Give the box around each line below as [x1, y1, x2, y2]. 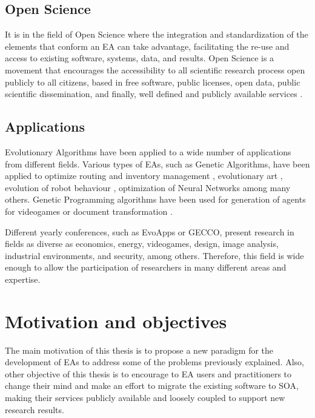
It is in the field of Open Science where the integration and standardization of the [5, 28, 308, 41]
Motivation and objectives [5, 308, 227, 333]
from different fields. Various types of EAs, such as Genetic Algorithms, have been [5, 157, 310, 170]
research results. [5, 403, 64, 416]
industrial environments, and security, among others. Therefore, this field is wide [5, 249, 304, 261]
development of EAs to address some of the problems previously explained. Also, [5, 356, 304, 368]
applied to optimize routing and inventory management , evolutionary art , [5, 169, 283, 182]
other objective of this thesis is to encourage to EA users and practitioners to [5, 367, 292, 380]
